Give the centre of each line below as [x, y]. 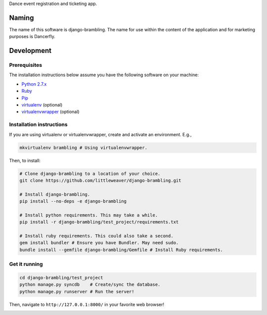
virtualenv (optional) [42, 105]
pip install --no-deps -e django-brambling [73, 201]
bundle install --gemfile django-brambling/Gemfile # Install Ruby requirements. [121, 250]
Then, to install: [25, 160]
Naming [22, 18]
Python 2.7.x [34, 84]
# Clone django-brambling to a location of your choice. [90, 174]
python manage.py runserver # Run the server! [77, 291]
